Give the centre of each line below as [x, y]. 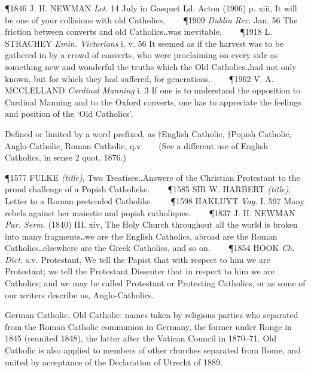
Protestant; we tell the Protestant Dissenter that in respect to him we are [140, 271]
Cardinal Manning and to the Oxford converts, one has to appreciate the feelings [153, 102]
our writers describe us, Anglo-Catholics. [80, 294]
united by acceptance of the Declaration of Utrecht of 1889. [114, 362]
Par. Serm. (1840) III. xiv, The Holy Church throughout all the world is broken [151, 224]
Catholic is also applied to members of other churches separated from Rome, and [153, 350]
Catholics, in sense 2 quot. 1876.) [65, 157]
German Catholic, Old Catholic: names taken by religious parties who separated [152, 315]
